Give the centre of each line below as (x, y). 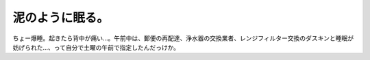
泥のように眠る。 (61, 18)
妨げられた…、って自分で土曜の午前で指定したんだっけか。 (96, 47)
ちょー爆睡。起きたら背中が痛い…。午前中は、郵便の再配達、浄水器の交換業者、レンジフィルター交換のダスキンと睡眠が (183, 38)
